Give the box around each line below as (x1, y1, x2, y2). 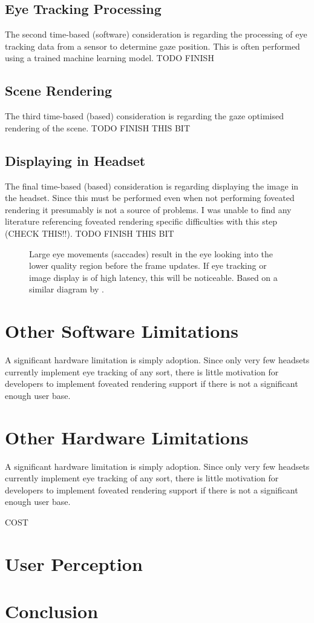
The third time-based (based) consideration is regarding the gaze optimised (5, 110, 284, 122)
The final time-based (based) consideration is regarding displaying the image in (5, 179, 299, 192)
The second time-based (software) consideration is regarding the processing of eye (5, 28, 307, 41)
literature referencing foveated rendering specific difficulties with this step (5, 215, 278, 228)
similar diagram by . (29, 283, 104, 295)
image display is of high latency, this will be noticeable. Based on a (29, 271, 278, 283)
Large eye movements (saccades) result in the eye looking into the (29, 247, 273, 260)
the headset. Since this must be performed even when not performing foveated (5, 191, 295, 204)
